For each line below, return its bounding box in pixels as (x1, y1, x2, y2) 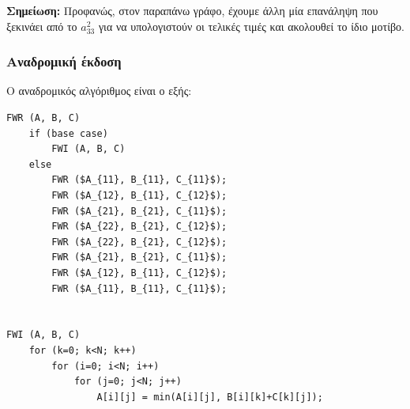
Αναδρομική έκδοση (6, 51, 122, 71)
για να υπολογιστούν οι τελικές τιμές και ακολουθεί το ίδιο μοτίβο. (98, 17, 404, 34)
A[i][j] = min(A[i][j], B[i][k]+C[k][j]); (96, 391, 323, 403)
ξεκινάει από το (6, 17, 77, 34)
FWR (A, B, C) (6, 112, 81, 123)
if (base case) (28, 127, 108, 139)
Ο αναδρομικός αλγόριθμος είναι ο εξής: (6, 82, 192, 99)
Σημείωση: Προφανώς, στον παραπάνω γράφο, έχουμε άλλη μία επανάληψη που (6, 2, 378, 18)
